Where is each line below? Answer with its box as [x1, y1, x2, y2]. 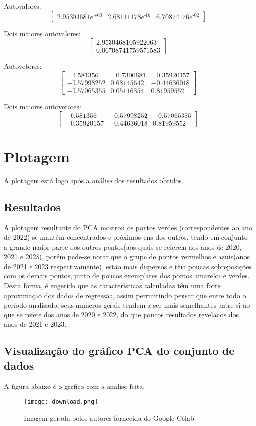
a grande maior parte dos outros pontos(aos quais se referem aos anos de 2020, [4, 241, 242, 252]
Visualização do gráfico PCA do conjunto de [4, 343, 235, 358]
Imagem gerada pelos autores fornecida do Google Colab [24, 412, 194, 423]
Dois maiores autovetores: [4, 101, 81, 111]
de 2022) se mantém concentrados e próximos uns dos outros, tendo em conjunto [4, 232, 248, 242]
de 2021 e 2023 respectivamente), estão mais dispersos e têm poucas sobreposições [4, 261, 252, 271]
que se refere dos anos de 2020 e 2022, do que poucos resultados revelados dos [4, 309, 239, 319]
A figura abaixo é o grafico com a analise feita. [4, 381, 145, 391]
